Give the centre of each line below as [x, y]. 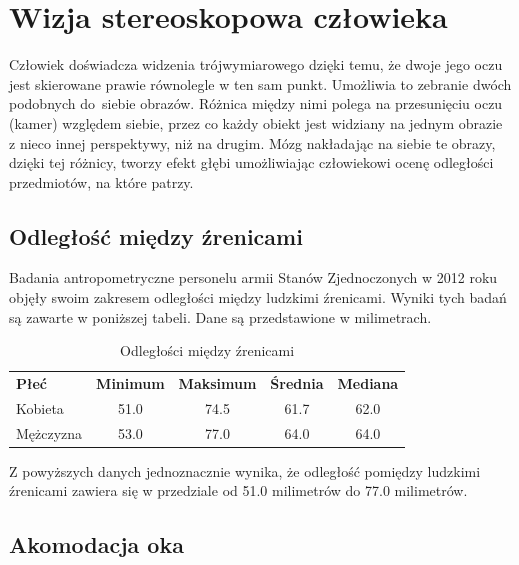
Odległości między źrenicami [207, 350]
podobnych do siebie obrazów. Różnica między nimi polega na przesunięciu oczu [256, 103]
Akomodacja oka [96, 544]
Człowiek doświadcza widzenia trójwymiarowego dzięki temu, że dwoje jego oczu [256, 64]
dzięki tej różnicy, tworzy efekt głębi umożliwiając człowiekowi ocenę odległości [251, 162]
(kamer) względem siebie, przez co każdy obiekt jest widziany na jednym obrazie [256, 122]
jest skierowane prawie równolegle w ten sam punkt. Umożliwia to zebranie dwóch [260, 83]
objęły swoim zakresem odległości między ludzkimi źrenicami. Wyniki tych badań [258, 297]
